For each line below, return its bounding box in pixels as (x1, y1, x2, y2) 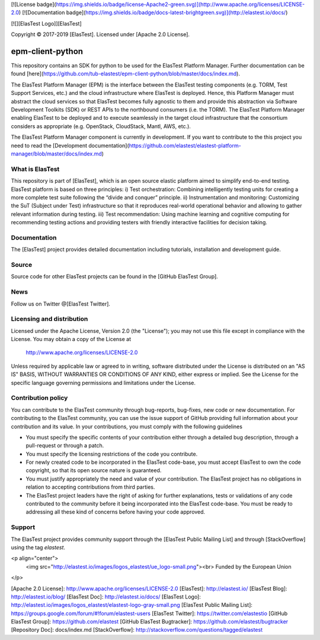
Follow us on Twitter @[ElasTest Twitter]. (11, 300, 111, 307)
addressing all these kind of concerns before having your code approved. (25, 508, 206, 515)
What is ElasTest (11, 165, 60, 173)
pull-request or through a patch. (25, 442, 104, 449)
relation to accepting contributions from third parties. (25, 483, 155, 491)
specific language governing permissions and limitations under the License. (11, 379, 196, 386)
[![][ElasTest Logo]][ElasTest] (11, 20, 82, 27)
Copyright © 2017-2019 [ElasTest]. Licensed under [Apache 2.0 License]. (11, 31, 190, 38)
